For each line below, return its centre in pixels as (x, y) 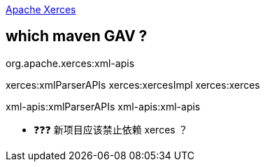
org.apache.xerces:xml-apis (70, 63)
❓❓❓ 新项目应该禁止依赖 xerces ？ (111, 129)
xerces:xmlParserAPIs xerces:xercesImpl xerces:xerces (133, 85)
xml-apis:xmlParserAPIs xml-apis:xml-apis (103, 106)
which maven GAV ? (77, 36)
